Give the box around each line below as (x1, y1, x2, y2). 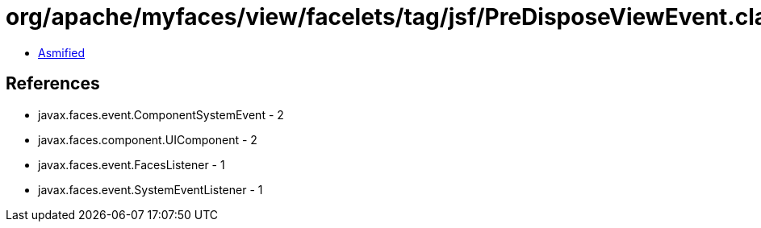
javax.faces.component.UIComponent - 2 (38, 132, 257, 147)
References (6, 73, 100, 94)
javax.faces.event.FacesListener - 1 (38, 157, 225, 172)
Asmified (38, 45, 86, 60)
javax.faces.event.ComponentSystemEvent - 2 (38, 107, 284, 122)
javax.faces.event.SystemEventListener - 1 (38, 182, 263, 197)
